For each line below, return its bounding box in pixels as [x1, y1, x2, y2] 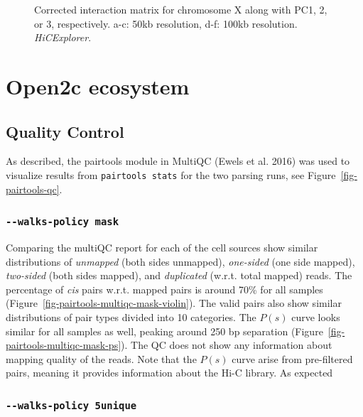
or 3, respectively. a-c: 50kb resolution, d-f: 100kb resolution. [34, 16, 298, 31]
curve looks [291, 309, 340, 324]
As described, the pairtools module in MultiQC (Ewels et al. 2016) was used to [6, 153, 350, 168]
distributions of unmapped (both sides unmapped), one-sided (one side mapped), [6, 254, 355, 269]
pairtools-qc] [6, 181, 60, 196]
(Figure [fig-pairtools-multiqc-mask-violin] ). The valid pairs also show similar [6, 296, 342, 310]
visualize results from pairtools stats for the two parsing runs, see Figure [6, 167, 336, 182]
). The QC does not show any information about [121, 337, 332, 352]
